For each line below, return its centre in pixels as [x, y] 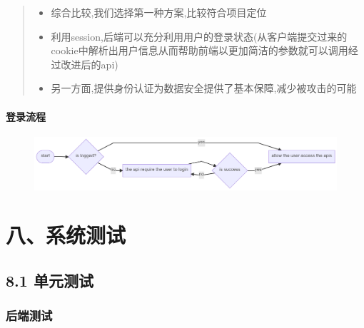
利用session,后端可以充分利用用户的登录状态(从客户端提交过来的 [199, 36]
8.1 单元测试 [50, 281]
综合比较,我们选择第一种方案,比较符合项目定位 [159, 12]
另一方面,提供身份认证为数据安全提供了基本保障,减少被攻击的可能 [204, 88]
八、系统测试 [66, 235]
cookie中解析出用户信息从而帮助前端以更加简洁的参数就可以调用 [199, 50]
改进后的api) [90, 64]
